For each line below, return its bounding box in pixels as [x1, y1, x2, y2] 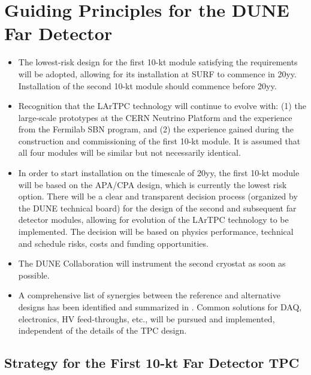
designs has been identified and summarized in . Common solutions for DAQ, [18, 301, 302, 313]
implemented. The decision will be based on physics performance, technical [18, 225, 294, 238]
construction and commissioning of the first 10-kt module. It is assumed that [18, 134, 301, 147]
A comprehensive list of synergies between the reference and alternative [18, 289, 280, 301]
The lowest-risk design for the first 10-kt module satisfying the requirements [18, 56, 298, 68]
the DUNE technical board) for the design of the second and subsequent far [18, 201, 297, 214]
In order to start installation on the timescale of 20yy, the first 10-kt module [18, 167, 300, 179]
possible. [18, 268, 50, 281]
